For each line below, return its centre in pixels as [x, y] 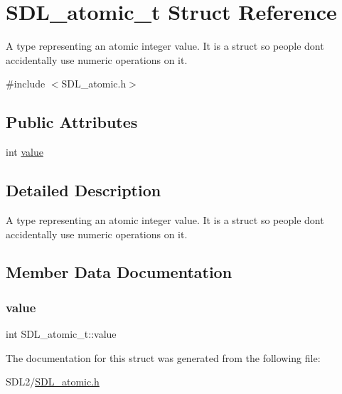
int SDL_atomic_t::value [61, 334]
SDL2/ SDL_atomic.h [53, 382]
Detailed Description [84, 190]
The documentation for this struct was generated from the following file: [163, 357]
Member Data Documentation [119, 272]
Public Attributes [72, 122]
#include [26, 84]
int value [25, 152]
